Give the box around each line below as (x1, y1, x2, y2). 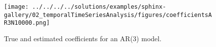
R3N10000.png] (4, 19, 50, 27)
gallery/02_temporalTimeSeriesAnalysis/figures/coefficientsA (4, 11, 212, 18)
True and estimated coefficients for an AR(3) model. (4, 33, 162, 43)
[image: (4, 3, 29, 10)
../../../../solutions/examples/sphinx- (32, 3, 166, 10)
